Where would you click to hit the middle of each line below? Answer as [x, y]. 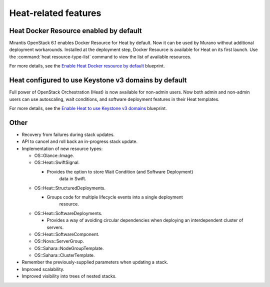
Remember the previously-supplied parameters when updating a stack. [95, 262]
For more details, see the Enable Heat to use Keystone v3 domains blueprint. [88, 108]
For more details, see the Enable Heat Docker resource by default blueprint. [87, 66]
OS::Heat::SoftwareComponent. [67, 234]
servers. [55, 227]
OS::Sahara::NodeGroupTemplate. [69, 248]
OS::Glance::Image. [54, 155]
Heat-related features [55, 13]
